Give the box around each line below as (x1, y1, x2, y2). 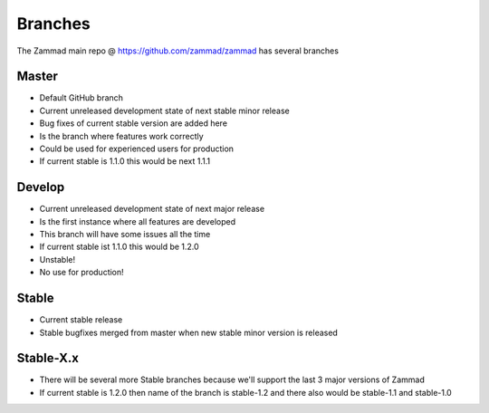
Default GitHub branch (39, 92, 124, 103)
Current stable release (39, 314, 123, 325)
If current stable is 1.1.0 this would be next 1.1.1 (39, 156, 211, 167)
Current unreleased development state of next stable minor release (39, 105, 290, 116)
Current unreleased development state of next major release (39, 204, 265, 215)
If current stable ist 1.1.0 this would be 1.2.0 (39, 241, 199, 253)
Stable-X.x (16, 351, 79, 366)
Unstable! (39, 254, 76, 264)
